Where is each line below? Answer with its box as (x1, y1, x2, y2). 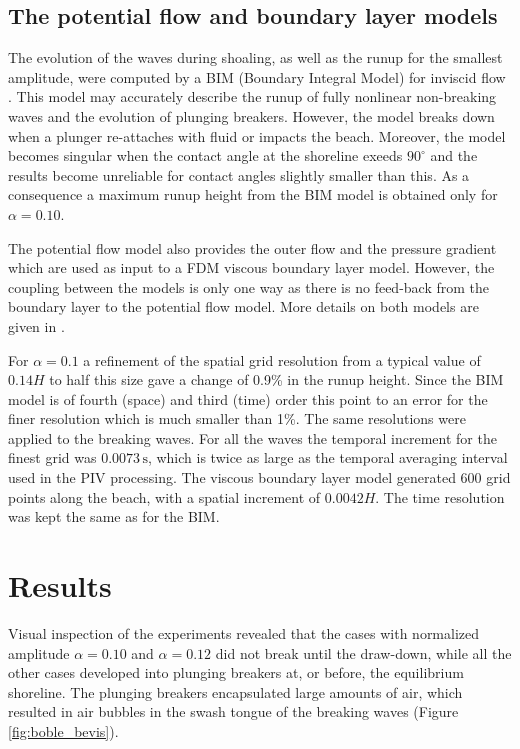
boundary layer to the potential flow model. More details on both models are (8, 296, 479, 317)
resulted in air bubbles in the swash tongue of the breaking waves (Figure (8, 701, 459, 722)
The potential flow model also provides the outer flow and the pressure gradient (8, 237, 497, 258)
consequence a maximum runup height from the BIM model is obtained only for (8, 184, 498, 205)
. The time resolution (375, 486, 505, 507)
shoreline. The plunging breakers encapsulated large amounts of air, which (8, 681, 463, 702)
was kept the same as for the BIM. (8, 506, 220, 527)
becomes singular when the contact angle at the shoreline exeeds (8, 145, 403, 166)
